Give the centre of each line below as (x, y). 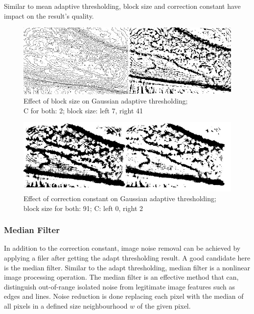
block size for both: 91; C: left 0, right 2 (83, 208)
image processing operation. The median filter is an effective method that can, (121, 277)
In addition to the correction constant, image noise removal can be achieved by (122, 248)
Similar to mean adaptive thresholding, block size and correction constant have (122, 6)
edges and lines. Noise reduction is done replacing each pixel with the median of (124, 296)
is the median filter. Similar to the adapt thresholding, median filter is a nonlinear (127, 267)
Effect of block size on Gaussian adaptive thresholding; (106, 101)
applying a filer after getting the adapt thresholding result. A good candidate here (127, 258)
